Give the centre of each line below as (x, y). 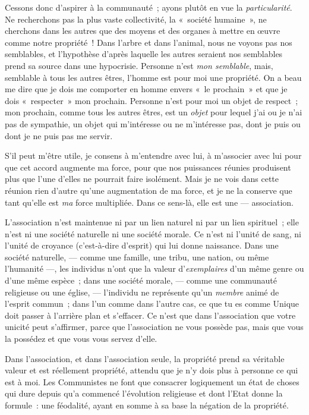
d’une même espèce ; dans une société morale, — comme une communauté (141, 280)
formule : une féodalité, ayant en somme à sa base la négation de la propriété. (147, 405)
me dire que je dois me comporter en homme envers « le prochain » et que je (146, 89)
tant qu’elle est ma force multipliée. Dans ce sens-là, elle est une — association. (149, 202)
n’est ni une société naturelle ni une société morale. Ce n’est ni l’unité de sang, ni (153, 233)
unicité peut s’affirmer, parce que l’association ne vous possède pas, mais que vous (154, 327)
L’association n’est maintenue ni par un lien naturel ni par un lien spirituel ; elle (152, 222)
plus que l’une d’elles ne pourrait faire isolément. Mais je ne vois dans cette (142, 179)
